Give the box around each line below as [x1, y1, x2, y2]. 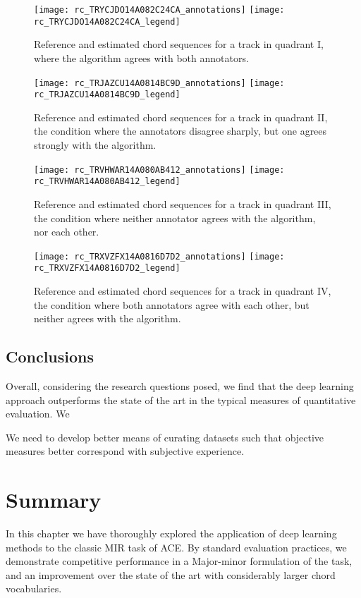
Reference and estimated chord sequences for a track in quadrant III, [34, 196, 331, 211]
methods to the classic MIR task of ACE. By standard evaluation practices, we [6, 539, 347, 554]
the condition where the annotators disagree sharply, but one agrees [34, 123, 327, 138]
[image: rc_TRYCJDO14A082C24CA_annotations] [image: [34, 5, 285, 15]
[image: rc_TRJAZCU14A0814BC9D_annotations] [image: [34, 78, 285, 88]
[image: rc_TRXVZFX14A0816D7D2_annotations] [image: [34, 251, 285, 262]
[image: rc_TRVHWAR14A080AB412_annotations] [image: [34, 164, 285, 175]
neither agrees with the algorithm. [34, 311, 181, 326]
